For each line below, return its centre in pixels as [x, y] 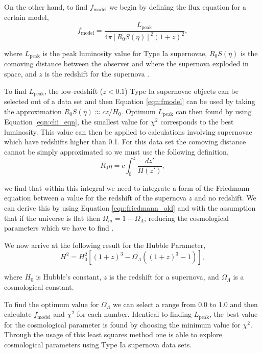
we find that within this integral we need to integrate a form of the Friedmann [127, 187]
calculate [18, 314]
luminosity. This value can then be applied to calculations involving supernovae [128, 131]
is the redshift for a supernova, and [164, 277]
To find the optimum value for [52, 304]
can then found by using [214, 111]
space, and [20, 74]
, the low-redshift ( [74, 91]
